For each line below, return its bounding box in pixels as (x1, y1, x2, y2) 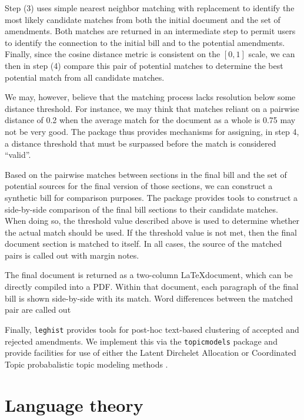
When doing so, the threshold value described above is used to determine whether (5, 214, 300, 227)
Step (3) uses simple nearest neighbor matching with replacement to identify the (5, 2, 295, 14)
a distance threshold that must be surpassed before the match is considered (5, 137, 276, 149)
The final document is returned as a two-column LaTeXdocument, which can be (5, 269, 293, 281)
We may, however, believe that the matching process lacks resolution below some (5, 91, 296, 103)
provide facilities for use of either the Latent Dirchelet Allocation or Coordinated (5, 346, 296, 359)
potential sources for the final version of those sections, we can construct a (5, 180, 273, 192)
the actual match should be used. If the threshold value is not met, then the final (5, 226, 297, 238)
